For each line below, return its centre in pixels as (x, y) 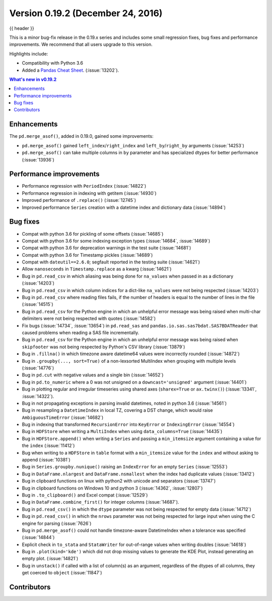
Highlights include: (29, 53)
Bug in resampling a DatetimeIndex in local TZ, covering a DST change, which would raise (117, 410)
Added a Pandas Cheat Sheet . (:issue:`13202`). (71, 70)
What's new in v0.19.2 (33, 79)
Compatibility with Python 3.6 (52, 63)
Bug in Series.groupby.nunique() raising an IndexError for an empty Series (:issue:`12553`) (125, 467)
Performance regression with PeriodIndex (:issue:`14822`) (84, 186)
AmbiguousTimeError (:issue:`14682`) (63, 417)
